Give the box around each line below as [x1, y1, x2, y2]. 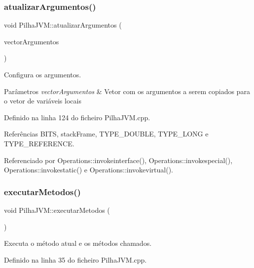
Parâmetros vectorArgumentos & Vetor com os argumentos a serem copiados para [4, 86, 250, 96]
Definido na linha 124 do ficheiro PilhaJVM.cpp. [4, 112, 150, 122]
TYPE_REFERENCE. [4, 138, 74, 148]
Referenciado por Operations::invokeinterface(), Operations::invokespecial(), [4, 155, 233, 165]
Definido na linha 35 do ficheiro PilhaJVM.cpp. [4, 254, 147, 265]
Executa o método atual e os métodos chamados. [4, 238, 152, 248]
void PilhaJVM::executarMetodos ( [4, 204, 110, 215]
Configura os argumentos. [4, 69, 81, 79]
